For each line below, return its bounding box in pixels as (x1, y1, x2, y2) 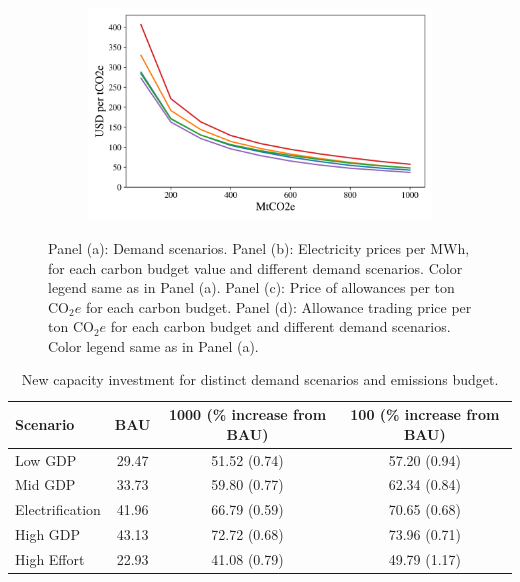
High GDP (15, 524, 81, 545)
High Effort (15, 548, 85, 569)
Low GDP (15, 449, 77, 470)
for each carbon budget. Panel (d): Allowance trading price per (85, 296, 472, 317)
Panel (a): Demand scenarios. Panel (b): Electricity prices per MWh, (48, 237, 470, 258)
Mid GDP (15, 474, 76, 495)
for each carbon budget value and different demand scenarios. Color (48, 257, 463, 278)
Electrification (15, 499, 101, 520)
